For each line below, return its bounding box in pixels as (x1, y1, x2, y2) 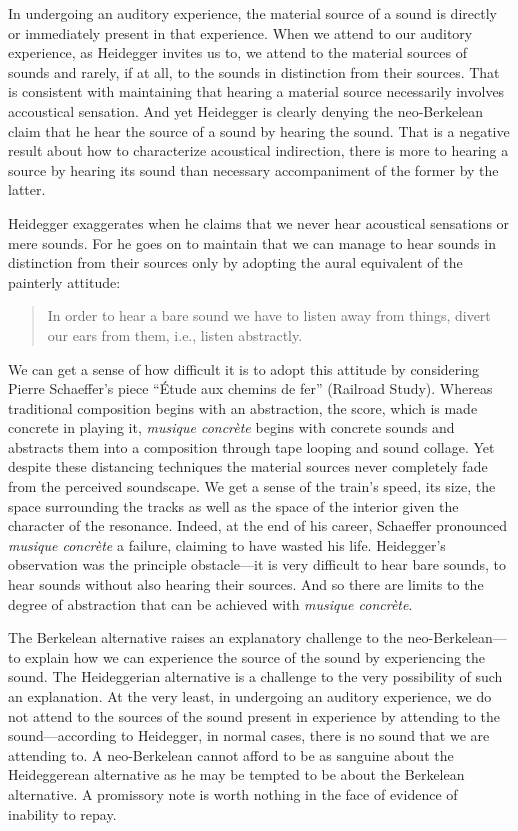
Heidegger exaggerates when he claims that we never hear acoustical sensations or (8, 212, 510, 233)
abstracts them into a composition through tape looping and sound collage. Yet (8, 436, 495, 457)
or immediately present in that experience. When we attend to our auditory (8, 22, 473, 43)
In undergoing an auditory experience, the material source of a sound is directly (8, 3, 497, 23)
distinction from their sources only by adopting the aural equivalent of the (8, 252, 463, 273)
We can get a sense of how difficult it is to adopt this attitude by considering (8, 358, 479, 379)
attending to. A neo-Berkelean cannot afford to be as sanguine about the (8, 744, 454, 765)
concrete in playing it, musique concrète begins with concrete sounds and (8, 417, 455, 438)
